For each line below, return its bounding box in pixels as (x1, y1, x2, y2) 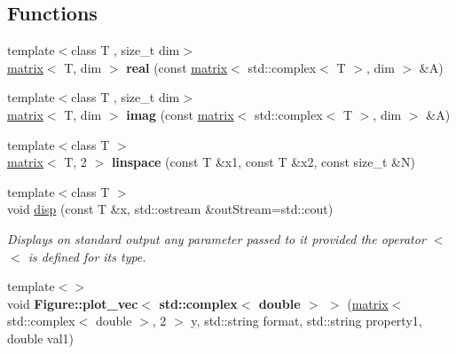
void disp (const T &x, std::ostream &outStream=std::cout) (7, 200, 334, 218)
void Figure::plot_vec (7, 294, 138, 312)
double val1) (7, 328, 75, 347)
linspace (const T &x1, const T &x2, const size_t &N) (111, 153, 415, 171)
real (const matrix (126, 58, 228, 76)
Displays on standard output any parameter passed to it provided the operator (7, 229, 426, 248)
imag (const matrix (126, 105, 234, 123)
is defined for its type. (28, 247, 146, 265)
